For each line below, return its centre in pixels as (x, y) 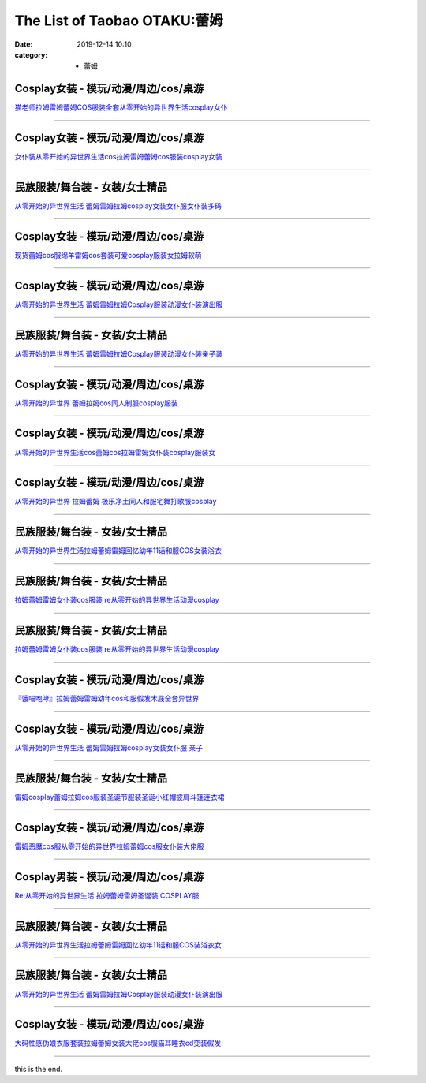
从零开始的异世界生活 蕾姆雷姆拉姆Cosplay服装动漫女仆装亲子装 (119, 353)
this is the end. (39, 1069)
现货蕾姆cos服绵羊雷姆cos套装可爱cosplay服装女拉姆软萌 (108, 255)
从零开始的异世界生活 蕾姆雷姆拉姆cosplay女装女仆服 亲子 (109, 748)
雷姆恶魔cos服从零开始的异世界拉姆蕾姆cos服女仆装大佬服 (109, 846)
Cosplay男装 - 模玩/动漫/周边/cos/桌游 (109, 877)
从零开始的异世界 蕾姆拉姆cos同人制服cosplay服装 (96, 403)
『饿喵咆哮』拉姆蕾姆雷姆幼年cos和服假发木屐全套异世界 (107, 699)
